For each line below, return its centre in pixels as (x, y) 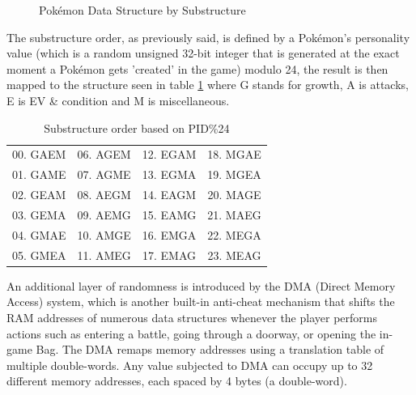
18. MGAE (234, 154)
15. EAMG (169, 214)
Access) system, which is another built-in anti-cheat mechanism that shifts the (201, 302)
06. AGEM (104, 154)
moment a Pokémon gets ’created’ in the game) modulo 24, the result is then (197, 68)
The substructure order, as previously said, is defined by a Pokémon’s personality (208, 37)
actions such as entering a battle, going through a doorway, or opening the (191, 333)
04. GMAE (39, 234)
